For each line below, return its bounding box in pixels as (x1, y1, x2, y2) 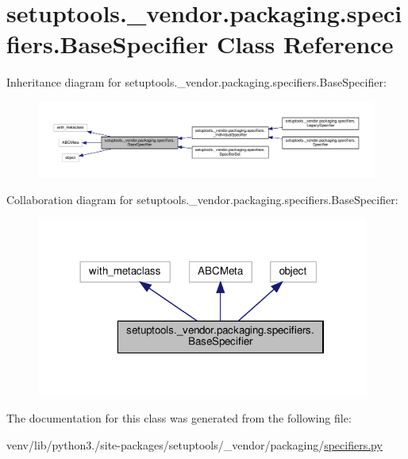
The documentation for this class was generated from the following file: (6, 409, 352, 426)
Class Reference (216, 28, 394, 60)
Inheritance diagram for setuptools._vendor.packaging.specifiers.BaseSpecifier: (6, 74, 387, 91)
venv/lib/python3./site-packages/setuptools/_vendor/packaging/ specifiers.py (6, 436, 383, 453)
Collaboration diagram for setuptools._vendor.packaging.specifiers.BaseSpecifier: (6, 191, 398, 208)
